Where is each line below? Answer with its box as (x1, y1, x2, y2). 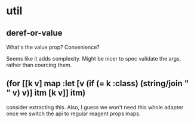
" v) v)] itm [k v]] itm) (6, 88, 86, 98)
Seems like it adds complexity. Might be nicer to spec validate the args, (6, 55, 181, 62)
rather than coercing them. (6, 61, 72, 68)
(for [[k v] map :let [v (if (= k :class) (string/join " (6, 78, 189, 89)
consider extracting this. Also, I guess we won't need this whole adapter (6, 103, 184, 111)
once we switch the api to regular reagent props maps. (6, 110, 141, 117)
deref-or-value (6, 28, 63, 38)
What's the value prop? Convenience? (6, 43, 100, 51)
